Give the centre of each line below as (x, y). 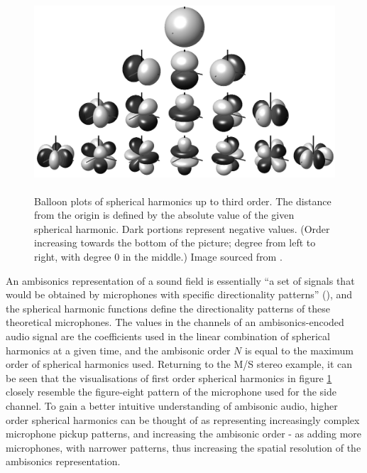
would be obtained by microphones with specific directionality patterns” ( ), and (179, 294)
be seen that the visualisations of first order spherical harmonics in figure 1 (169, 377)
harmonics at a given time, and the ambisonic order (118, 350)
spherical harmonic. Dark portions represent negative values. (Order (182, 228)
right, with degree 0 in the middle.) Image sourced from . (158, 256)
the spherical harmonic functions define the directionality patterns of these (168, 308)
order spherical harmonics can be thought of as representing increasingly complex (183, 419)
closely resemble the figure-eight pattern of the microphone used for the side (171, 392)
